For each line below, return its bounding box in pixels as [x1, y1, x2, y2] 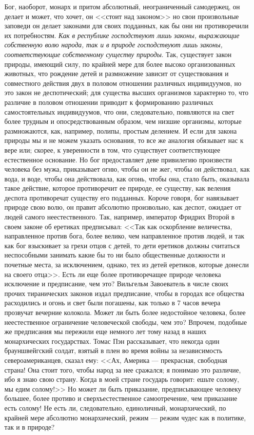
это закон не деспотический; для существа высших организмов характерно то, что [4, 87, 249, 98]
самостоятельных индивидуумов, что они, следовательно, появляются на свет [4, 106, 234, 117]
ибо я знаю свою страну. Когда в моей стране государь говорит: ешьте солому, [4, 374, 239, 384]
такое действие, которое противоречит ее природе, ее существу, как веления [4, 183, 231, 193]
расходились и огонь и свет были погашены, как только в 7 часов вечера [4, 297, 220, 308]
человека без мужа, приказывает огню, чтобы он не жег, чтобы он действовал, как [4, 164, 250, 174]
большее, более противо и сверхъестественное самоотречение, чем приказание [4, 393, 237, 403]
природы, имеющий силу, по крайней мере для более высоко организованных [4, 59, 235, 69]
